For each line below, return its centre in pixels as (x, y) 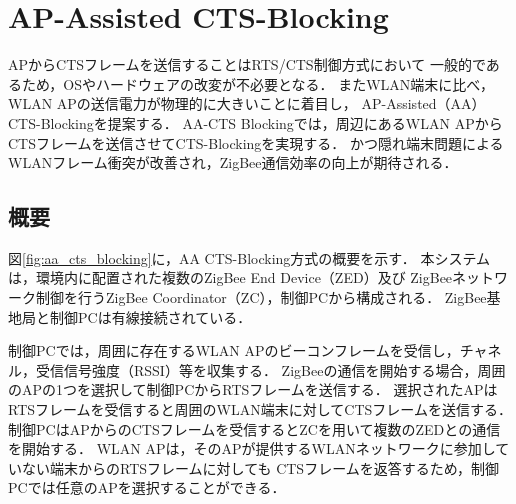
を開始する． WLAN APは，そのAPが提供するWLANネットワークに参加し (252, 448)
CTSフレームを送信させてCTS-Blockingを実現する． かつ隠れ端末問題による (256, 142)
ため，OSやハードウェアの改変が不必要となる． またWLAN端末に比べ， (257, 83)
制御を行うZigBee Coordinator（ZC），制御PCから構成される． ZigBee (261, 297)
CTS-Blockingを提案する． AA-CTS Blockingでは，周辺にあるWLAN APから (255, 122)
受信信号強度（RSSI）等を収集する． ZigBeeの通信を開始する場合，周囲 (270, 369)
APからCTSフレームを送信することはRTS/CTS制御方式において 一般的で (247, 64)
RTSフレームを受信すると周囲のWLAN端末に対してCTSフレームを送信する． (260, 409)
